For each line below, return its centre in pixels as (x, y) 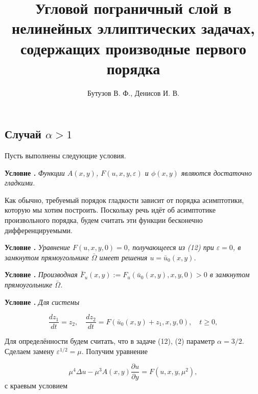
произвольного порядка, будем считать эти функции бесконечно (104, 220)
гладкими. (20, 183)
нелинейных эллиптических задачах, (133, 28)
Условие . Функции (35, 172)
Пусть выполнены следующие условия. (65, 155)
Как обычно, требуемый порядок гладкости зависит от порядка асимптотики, (124, 200)
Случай (23, 134)
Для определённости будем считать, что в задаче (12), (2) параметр (110, 341)
